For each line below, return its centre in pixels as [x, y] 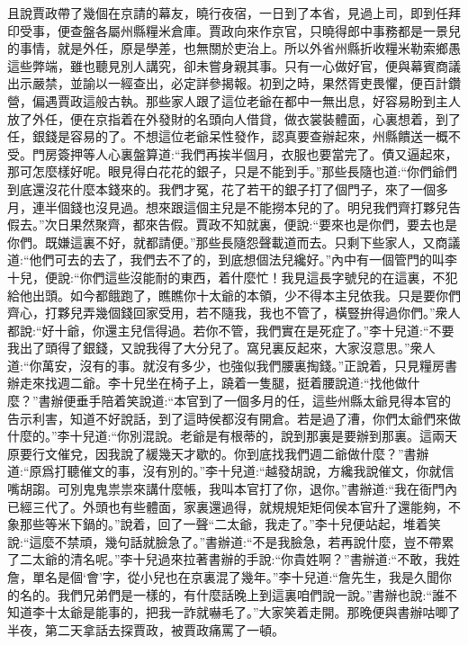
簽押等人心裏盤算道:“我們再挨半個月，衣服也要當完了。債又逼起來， [257, 153]
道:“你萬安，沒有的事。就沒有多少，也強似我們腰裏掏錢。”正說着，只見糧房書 [233, 365]
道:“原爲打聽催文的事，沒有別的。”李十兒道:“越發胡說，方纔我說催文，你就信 [231, 471]
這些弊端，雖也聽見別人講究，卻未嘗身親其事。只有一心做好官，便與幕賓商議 [234, 65]
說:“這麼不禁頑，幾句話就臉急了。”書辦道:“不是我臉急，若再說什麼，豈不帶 [225, 541]
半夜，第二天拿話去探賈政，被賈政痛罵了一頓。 [146, 629]
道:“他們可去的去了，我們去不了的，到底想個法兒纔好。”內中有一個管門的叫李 [233, 260]
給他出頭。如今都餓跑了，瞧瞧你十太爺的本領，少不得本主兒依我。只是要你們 [234, 295]
